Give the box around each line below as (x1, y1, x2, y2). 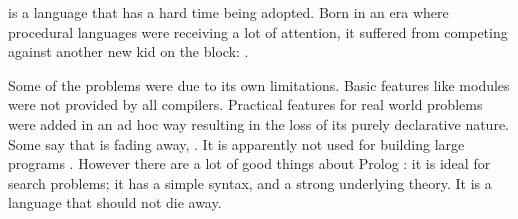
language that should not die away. (8, 192, 222, 213)
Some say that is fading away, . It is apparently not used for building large (8, 133, 465, 154)
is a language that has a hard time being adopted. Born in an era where (8, 2, 449, 22)
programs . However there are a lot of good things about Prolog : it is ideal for (8, 153, 491, 174)
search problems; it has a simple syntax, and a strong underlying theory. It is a (8, 172, 492, 193)
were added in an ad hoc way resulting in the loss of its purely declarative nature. (8, 113, 510, 134)
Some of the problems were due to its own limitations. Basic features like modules (8, 74, 510, 95)
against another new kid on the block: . (8, 41, 249, 62)
